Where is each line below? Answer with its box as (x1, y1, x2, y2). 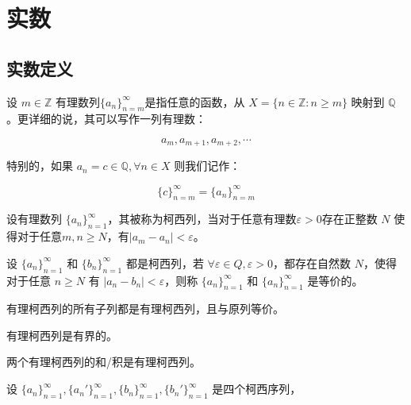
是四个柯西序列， (212, 380, 302, 397)
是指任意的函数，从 (144, 93, 245, 110)
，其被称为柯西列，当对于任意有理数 (107, 210, 297, 227)
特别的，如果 (6, 157, 73, 174)
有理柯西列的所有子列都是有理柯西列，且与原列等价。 (6, 300, 284, 317)
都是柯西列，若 (125, 254, 204, 271)
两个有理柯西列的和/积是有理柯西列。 (6, 353, 201, 370)
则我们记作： (174, 157, 241, 174)
